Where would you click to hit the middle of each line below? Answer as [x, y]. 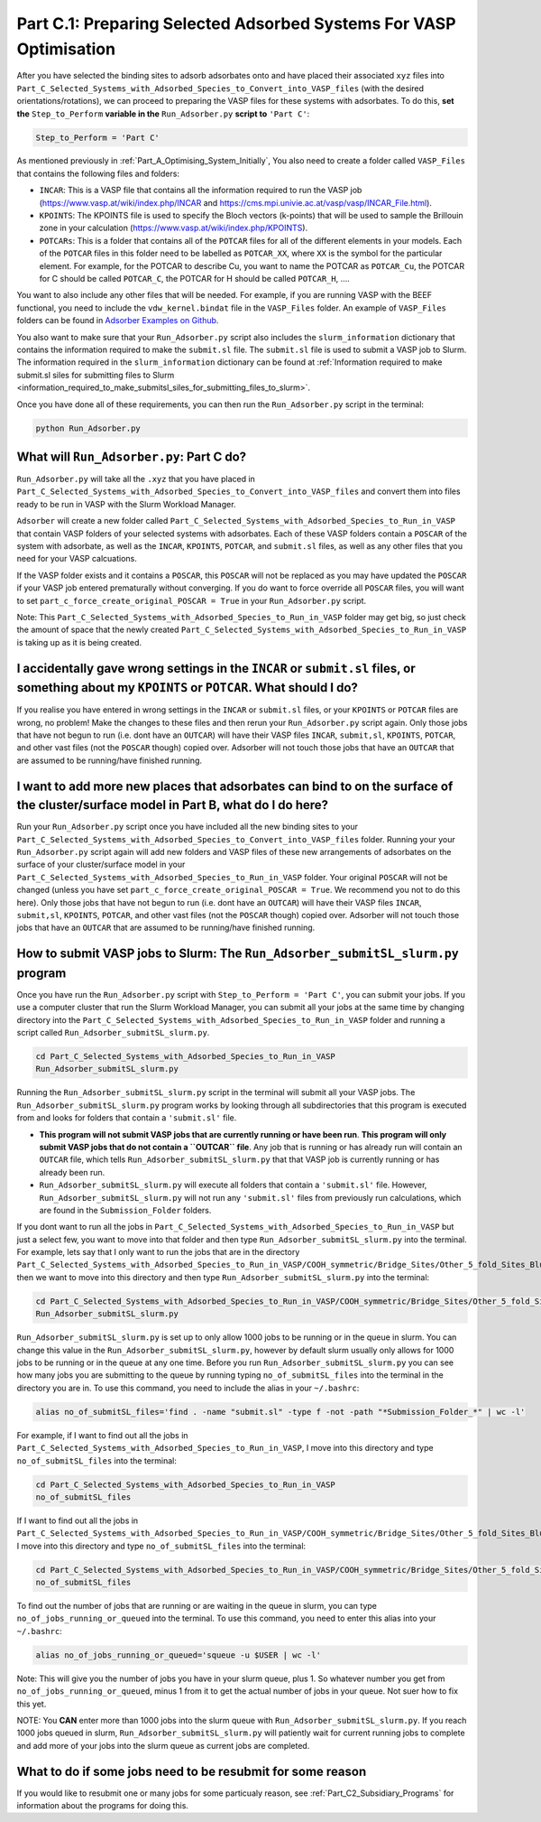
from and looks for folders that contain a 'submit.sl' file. [127, 1118]
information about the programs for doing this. [103, 1806]
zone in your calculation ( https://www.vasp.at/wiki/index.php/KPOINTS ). [174, 228]
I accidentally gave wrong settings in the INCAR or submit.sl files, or [216, 668]
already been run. [72, 1172]
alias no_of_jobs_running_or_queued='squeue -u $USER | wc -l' [179, 1655]
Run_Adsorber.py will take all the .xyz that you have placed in [136, 479]
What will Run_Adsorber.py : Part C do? [132, 456]
